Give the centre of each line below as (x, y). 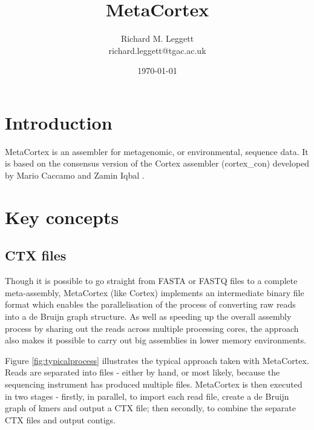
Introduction (59, 122)
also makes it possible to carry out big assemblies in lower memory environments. (156, 340)
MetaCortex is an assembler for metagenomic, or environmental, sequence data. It (157, 151)
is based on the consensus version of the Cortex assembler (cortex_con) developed (157, 163)
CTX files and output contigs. (60, 419)
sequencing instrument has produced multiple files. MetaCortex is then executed (154, 384)
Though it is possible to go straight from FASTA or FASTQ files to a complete (151, 281)
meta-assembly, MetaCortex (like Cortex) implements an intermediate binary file (155, 292)
